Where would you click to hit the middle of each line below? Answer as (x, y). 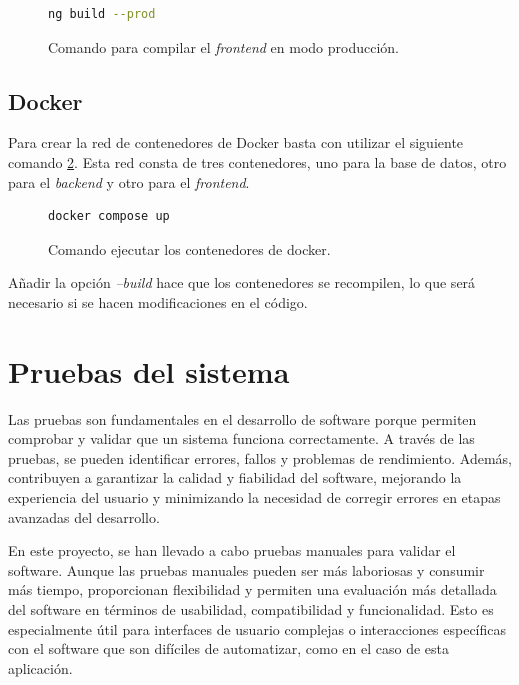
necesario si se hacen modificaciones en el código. (158, 301)
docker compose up (109, 216)
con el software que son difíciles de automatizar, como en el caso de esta (228, 648)
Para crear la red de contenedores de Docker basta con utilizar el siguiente (236, 142)
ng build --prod (102, 14)
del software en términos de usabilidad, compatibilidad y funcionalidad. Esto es (251, 609)
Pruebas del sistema (149, 370)
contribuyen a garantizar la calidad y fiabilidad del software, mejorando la (235, 477)
